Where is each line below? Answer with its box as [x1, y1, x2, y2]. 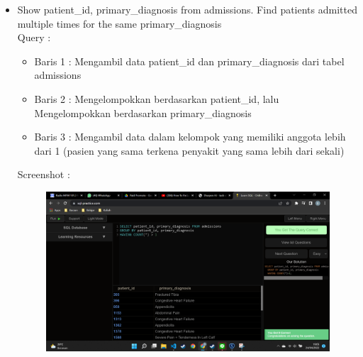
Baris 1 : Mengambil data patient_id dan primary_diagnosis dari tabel [34, 53, 345, 68]
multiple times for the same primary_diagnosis [17, 16, 222, 31]
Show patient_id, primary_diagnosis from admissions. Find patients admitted [17, 2, 357, 16]
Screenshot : [17, 167, 70, 182]
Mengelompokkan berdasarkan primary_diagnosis [34, 105, 252, 120]
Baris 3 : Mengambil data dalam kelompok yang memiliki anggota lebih [34, 129, 346, 144]
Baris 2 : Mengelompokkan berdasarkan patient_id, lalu [34, 91, 279, 106]
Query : [17, 30, 51, 45]
